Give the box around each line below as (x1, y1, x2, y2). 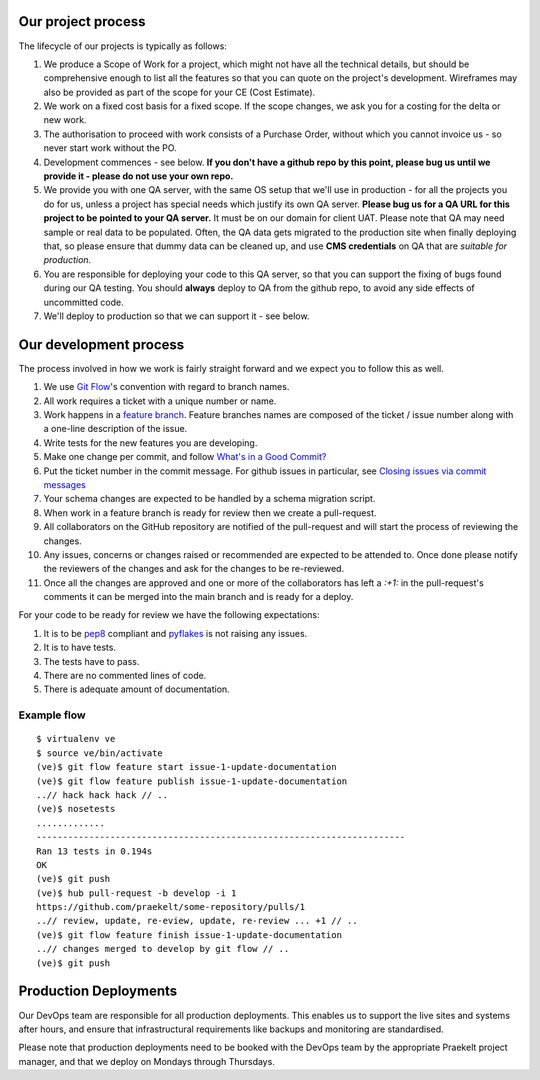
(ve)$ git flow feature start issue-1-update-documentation (36, 761, 337, 773)
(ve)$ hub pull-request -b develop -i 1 (36, 887, 237, 899)
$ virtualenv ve (36, 733, 116, 745)
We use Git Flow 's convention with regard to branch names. (43, 381, 290, 393)
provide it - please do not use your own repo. (43, 170, 234, 182)
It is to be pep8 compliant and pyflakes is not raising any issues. (43, 627, 308, 639)
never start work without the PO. (43, 142, 177, 154)
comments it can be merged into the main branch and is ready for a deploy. (43, 591, 354, 603)
